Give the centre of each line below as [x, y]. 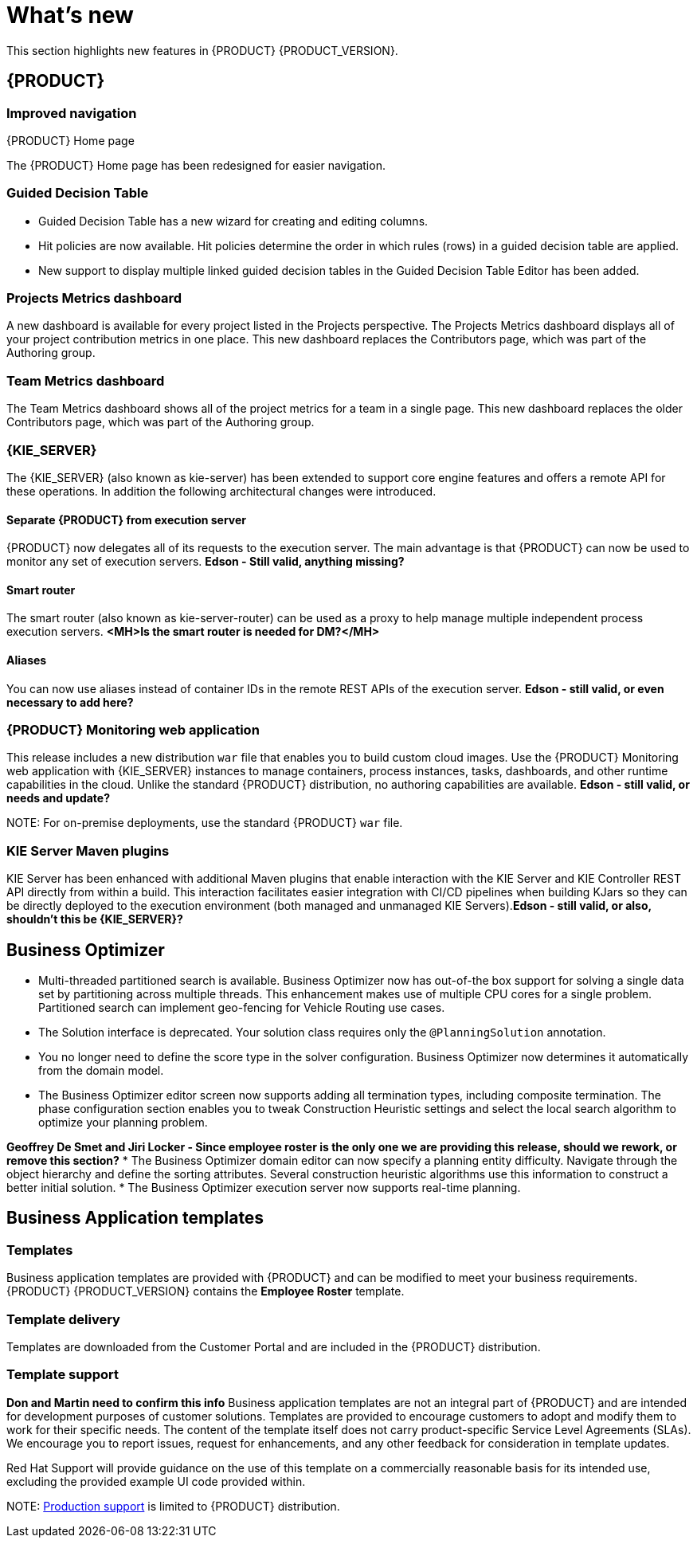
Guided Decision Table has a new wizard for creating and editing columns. [233, 221]
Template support [63, 1375]
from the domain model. [101, 1070]
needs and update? [59, 798]
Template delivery [63, 1319]
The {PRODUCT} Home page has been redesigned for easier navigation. [196, 165]
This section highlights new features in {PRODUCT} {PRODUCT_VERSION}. [202, 50]
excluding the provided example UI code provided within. [156, 1481]
